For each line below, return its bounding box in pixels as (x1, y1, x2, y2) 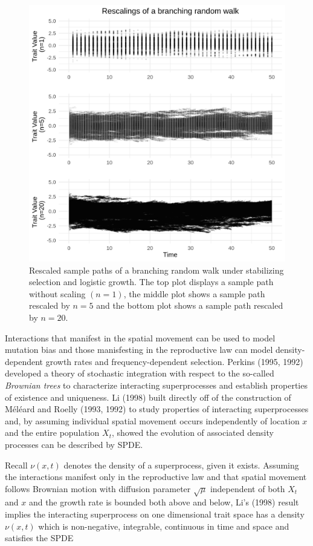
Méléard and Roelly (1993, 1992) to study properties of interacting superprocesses (5, 403, 309, 415)
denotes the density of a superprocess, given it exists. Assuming (63, 458, 299, 471)
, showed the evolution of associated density (112, 426, 274, 439)
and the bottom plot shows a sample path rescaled (96, 299, 283, 312)
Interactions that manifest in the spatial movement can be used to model (5, 331, 276, 344)
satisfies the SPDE (5, 531, 74, 544)
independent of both (210, 482, 285, 495)
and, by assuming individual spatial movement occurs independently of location (5, 414, 300, 427)
